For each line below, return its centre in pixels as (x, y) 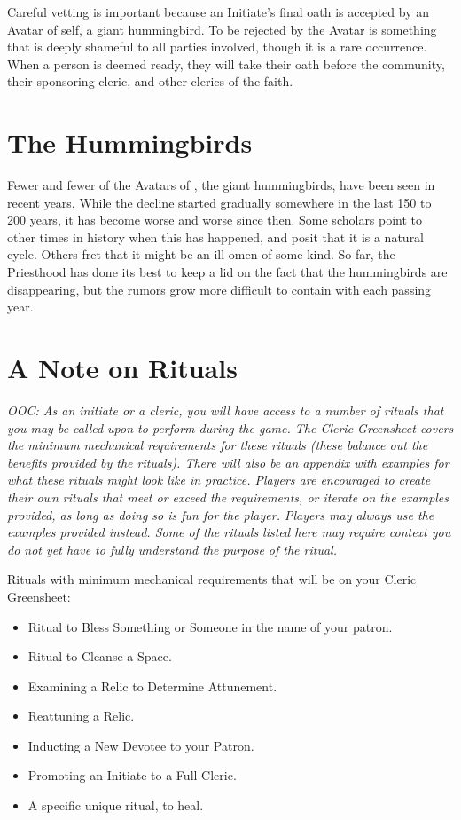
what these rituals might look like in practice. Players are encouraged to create (219, 480)
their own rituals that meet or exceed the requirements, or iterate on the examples (228, 497)
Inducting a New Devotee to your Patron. (141, 745)
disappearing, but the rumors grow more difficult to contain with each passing (219, 289)
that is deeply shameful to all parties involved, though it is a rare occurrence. (217, 47)
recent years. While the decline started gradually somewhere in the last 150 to (219, 202)
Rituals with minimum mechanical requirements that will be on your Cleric (212, 579)
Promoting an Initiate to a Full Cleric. (132, 775)
